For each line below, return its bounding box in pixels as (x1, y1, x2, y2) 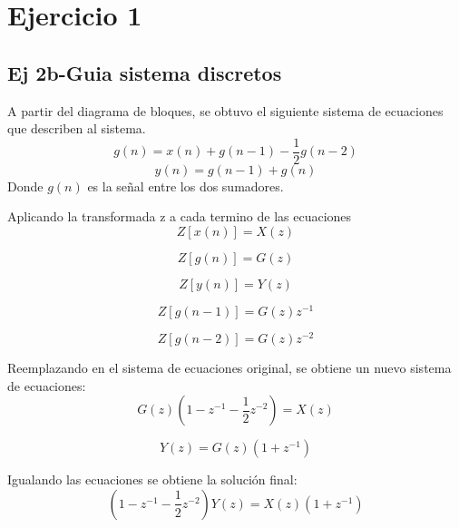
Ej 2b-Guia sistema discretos (7, 58, 282, 86)
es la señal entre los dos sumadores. (87, 176, 284, 195)
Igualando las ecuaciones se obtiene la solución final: (7, 470, 298, 489)
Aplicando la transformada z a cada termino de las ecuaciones (7, 207, 352, 226)
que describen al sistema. (7, 119, 146, 138)
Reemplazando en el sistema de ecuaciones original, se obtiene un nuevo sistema (7, 358, 452, 377)
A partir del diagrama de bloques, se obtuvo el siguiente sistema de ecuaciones (7, 101, 444, 120)
